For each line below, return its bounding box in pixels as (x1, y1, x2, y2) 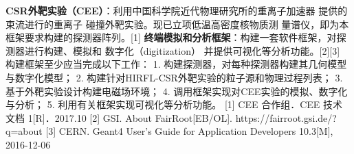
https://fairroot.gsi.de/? (235, 110, 337, 125)
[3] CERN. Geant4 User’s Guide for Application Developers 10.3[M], (45, 124, 333, 138)
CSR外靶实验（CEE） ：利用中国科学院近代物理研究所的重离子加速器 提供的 (5, 3, 348, 17)
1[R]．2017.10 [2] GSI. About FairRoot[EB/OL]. (27, 110, 232, 125)
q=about (5, 124, 43, 138)
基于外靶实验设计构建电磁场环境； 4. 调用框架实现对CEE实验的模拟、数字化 (5, 84, 348, 98)
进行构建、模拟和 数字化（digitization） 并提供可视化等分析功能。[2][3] (24, 43, 340, 57)
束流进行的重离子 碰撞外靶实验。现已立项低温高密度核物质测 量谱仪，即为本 (5, 16, 349, 31)
